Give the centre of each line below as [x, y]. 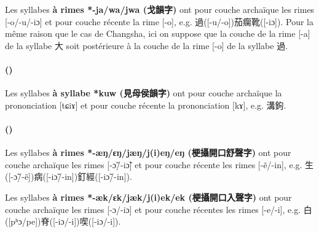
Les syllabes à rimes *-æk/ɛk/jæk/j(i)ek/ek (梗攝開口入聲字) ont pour [148, 197]
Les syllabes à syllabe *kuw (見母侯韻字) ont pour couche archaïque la [144, 93]
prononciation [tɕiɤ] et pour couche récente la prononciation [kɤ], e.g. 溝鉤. [146, 105]
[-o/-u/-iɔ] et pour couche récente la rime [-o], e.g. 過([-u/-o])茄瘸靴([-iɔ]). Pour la [159, 21]
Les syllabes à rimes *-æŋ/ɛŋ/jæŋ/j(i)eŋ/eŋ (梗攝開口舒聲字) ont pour [148, 153]
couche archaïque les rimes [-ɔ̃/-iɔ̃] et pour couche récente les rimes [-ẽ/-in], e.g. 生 [159, 164]
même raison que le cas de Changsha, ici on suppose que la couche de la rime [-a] [158, 33]
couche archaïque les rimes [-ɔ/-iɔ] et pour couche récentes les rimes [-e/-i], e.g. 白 [159, 209]
